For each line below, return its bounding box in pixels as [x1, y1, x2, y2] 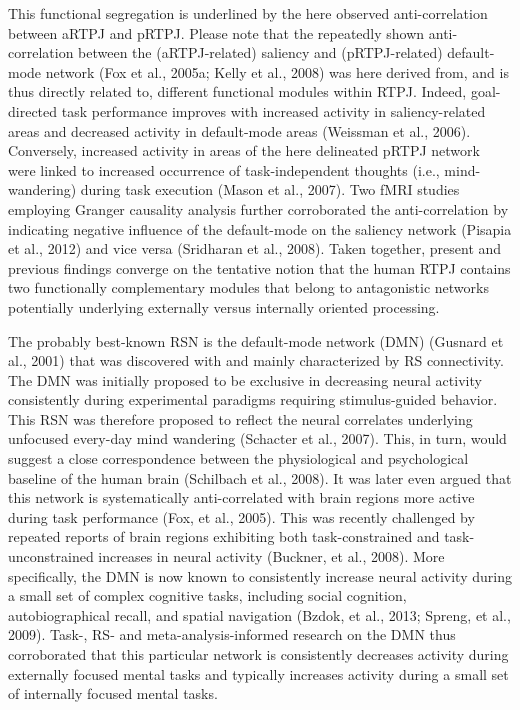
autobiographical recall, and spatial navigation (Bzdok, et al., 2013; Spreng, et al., [8, 604, 511, 625]
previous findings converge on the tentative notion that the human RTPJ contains [8, 257, 511, 278]
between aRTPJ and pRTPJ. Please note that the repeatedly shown [8, 22, 425, 43]
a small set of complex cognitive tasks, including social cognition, [8, 585, 407, 606]
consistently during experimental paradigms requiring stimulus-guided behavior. [8, 389, 498, 410]
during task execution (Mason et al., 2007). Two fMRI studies [80, 179, 460, 200]
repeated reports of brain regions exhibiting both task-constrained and [8, 526, 440, 547]
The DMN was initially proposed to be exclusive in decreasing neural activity [8, 369, 482, 390]
